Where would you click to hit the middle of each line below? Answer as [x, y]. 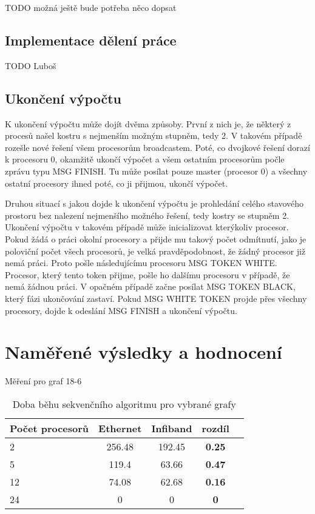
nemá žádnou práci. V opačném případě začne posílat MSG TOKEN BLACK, [150, 286]
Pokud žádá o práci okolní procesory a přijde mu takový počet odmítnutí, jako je [156, 239]
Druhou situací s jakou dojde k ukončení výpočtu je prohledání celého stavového [154, 203]
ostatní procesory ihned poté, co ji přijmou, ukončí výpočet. [117, 183]
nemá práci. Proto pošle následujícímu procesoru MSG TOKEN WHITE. [141, 263]
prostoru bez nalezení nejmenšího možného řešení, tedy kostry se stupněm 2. [147, 215]
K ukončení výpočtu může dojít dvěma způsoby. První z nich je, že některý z [148, 123]
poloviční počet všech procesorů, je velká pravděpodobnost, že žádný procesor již [155, 251]
